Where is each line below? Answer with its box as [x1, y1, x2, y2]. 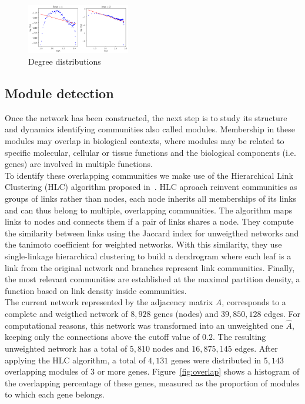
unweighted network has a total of [5, 342, 128, 354]
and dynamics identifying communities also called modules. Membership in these [5, 123, 296, 135]
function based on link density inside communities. [5, 284, 187, 296]
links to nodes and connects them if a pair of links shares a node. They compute [5, 215, 294, 228]
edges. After [234, 342, 278, 354]
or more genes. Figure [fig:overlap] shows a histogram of [97, 365, 300, 378]
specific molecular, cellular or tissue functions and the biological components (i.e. [5, 146, 296, 158]
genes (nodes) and [153, 307, 219, 319]
